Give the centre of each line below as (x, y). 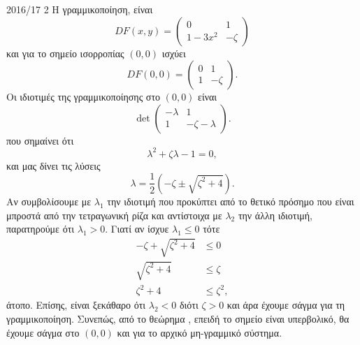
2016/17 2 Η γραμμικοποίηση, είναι (80, 9)
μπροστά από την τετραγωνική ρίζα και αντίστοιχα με (114, 215)
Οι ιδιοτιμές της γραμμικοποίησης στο (84, 97)
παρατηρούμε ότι (41, 229)
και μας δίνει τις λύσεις (53, 165)
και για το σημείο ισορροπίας (65, 53)
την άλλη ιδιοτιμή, (275, 215)
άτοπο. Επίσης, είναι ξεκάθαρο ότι (76, 305)
